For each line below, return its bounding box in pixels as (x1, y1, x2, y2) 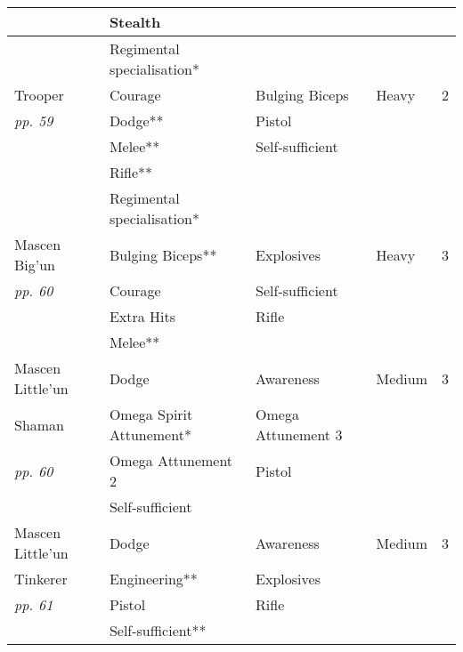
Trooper (14, 85, 64, 105)
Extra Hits (109, 306, 176, 326)
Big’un (14, 254, 56, 275)
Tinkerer (14, 568, 68, 589)
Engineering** (109, 568, 198, 589)
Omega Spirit (109, 404, 193, 424)
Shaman (14, 414, 65, 435)
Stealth (109, 12, 161, 32)
